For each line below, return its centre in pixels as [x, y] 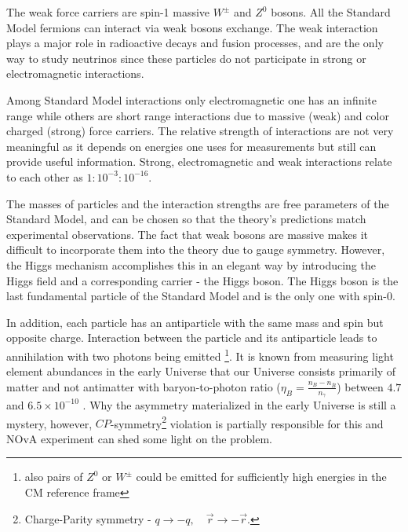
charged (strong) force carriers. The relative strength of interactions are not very [200, 131]
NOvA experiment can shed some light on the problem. [139, 438]
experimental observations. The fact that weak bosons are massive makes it [188, 234]
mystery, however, [49, 423]
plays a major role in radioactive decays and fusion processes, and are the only [195, 43]
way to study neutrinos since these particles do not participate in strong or [186, 58]
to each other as [45, 176]
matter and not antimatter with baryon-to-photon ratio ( [144, 386]
